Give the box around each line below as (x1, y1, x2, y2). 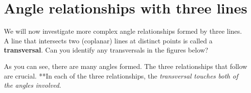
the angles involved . (4, 80, 62, 90)
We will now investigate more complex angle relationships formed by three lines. (4, 26, 242, 36)
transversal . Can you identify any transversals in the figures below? (4, 45, 208, 55)
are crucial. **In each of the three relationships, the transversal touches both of (4, 70, 238, 80)
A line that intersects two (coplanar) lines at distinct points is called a (4, 35, 213, 45)
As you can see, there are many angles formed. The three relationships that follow (4, 61, 248, 71)
